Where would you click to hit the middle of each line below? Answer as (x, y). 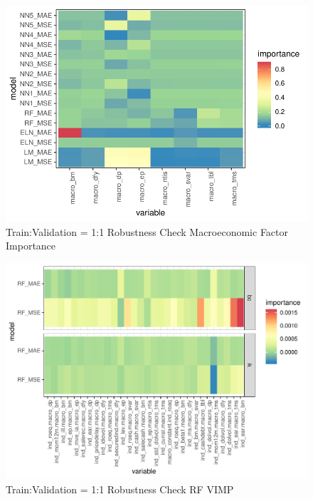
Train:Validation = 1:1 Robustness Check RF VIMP (120, 489)
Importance (31, 246)
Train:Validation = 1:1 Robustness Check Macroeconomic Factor (147, 231)
